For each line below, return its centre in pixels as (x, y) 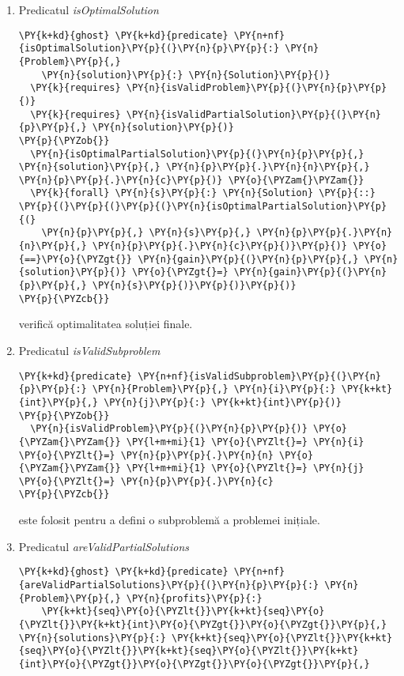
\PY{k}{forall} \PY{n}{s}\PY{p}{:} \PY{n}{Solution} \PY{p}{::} (203, 193)
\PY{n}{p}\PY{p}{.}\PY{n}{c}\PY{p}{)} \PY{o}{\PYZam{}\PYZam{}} (191, 180)
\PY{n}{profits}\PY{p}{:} (194, 598)
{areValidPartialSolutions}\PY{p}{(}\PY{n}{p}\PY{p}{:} (169, 585)
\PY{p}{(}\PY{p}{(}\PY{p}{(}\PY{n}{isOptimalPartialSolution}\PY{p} (203, 207)
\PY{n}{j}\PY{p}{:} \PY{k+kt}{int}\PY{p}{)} (223, 402)
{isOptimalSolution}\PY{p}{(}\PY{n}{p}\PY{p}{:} (149, 49)
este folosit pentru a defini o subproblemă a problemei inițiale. (169, 520)
